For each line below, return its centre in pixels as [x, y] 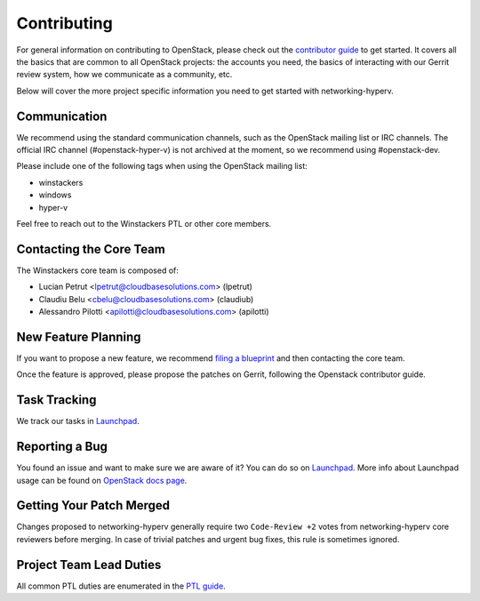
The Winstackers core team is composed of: [98, 270]
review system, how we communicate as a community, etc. [124, 75]
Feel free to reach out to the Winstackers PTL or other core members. [144, 223]
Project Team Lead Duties [89, 565]
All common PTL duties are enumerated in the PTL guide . [121, 586]
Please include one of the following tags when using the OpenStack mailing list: [162, 166]
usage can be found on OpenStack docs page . [102, 480]
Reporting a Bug [62, 447]
